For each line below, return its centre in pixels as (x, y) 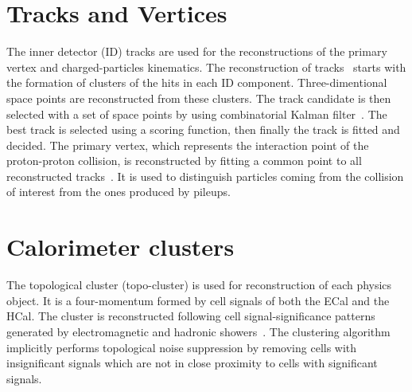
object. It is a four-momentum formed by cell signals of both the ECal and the (198, 300)
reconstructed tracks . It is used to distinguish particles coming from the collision (205, 176)
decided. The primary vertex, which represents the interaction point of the (188, 145)
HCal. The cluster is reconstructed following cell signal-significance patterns (191, 316)
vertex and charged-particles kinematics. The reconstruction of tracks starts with (206, 67)
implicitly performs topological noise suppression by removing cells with (182, 347)
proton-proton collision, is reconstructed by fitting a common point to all (184, 161)
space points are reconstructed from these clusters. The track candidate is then (199, 98)
